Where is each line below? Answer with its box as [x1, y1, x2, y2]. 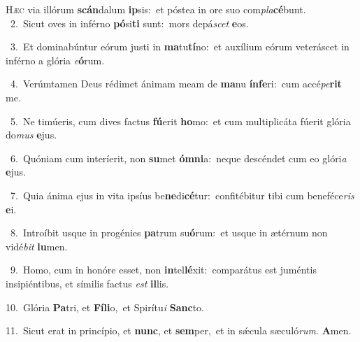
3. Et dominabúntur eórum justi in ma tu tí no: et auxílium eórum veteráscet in [10, 39, 350, 54]
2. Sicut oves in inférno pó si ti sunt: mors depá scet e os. [10, 15, 249, 30]
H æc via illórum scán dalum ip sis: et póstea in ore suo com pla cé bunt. [6, 2, 306, 16]
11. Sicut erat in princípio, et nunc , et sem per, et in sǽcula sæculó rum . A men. [6, 323, 352, 338]
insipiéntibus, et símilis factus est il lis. [6, 276, 169, 290]
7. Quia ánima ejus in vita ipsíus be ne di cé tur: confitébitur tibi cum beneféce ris [10, 187, 354, 202]
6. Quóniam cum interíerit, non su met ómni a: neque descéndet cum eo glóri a [10, 150, 347, 165]
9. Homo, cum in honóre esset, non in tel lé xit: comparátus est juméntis [10, 262, 317, 277]
